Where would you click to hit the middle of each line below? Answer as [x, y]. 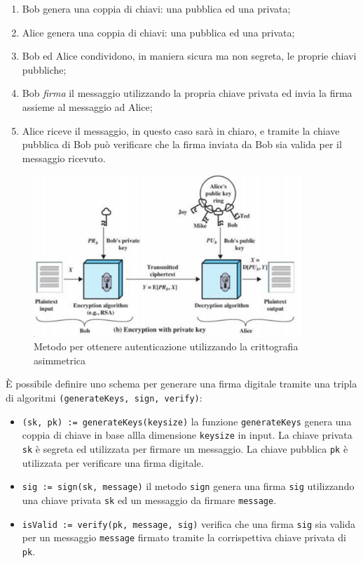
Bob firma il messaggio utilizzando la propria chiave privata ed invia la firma [187, 93]
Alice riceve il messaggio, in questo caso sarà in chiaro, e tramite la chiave [181, 130]
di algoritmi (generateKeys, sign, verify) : [104, 398]
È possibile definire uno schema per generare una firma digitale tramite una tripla [181, 384]
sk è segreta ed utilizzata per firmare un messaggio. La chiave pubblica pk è [185, 448]
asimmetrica [60, 360]
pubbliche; [44, 69]
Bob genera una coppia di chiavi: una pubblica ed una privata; [156, 8]
